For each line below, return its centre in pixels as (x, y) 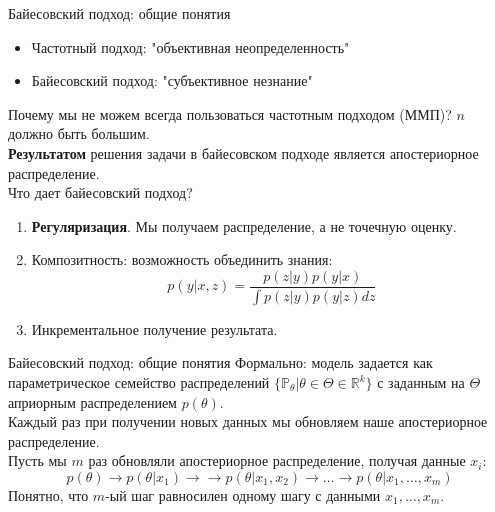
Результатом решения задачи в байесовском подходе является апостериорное (243, 152)
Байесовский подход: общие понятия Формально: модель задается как (220, 362)
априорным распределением (92, 401)
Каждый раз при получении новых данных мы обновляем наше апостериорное (248, 421)
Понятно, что (48, 495)
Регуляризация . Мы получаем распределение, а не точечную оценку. (244, 225)
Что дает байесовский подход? (100, 192)
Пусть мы (37, 460)
